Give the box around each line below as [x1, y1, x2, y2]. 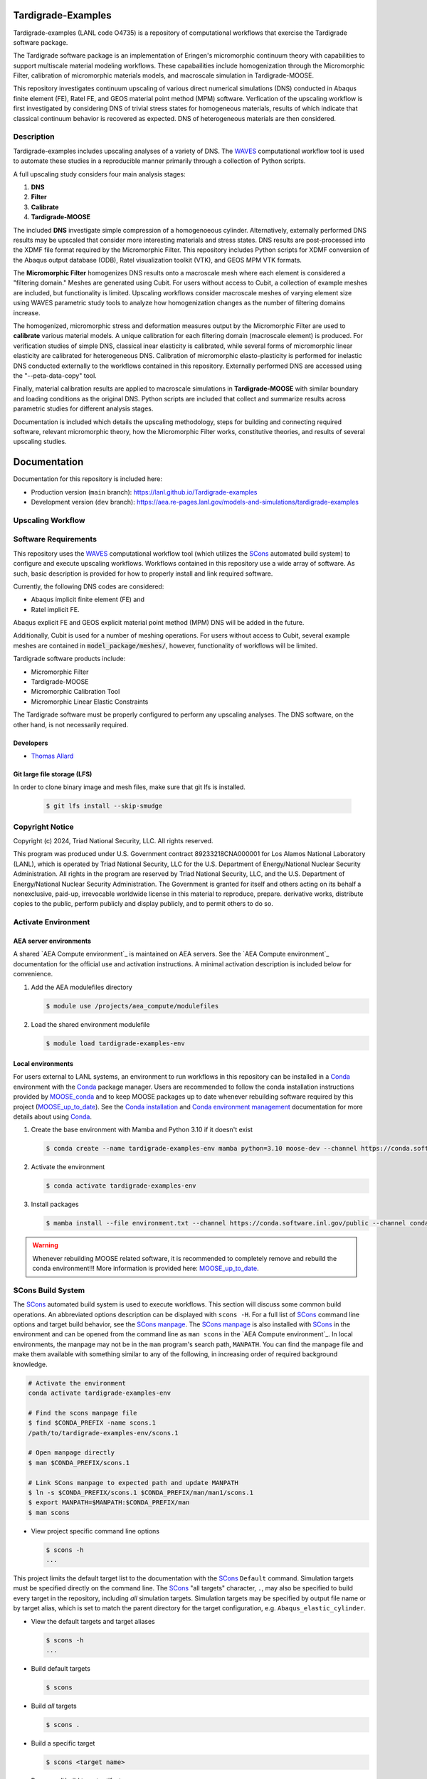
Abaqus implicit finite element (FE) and [31, 595, 145, 604]
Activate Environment [13, 917, 90, 927]
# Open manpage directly [28, 1449, 115, 1457]
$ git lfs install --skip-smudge [46, 802, 163, 811]
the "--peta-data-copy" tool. [13, 371, 97, 380]
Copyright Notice [13, 822, 74, 832]
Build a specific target [31, 1738, 95, 1747]
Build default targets [31, 1664, 90, 1672]
